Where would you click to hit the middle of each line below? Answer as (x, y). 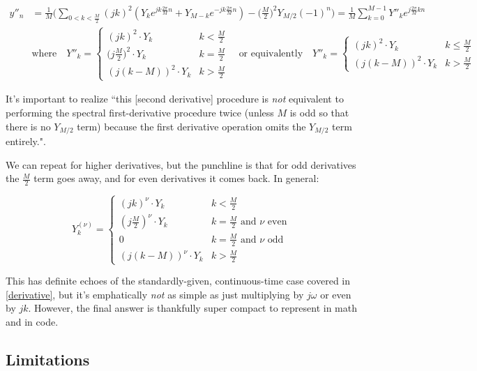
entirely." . (26, 141)
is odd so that (319, 112)
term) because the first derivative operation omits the (191, 126)
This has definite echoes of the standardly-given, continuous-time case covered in (178, 281)
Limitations (48, 359)
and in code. (32, 321)
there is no (28, 126)
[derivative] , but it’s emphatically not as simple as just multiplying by (155, 294)
